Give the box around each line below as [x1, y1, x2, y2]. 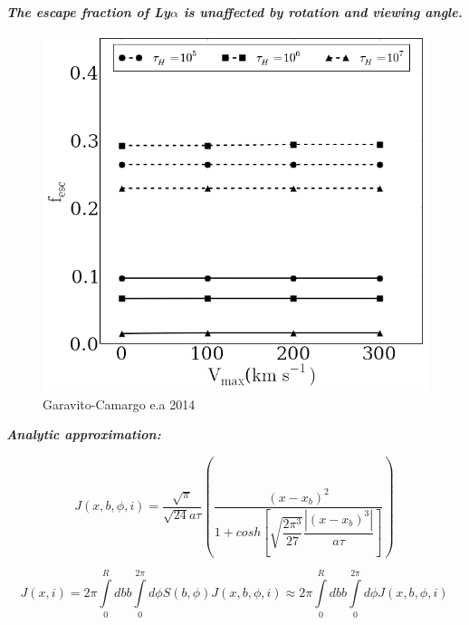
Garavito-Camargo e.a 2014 [43, 394, 196, 413]
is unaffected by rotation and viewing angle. [183, 3, 463, 21]
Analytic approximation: [6, 425, 161, 444]
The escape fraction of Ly [6, 3, 170, 21]
